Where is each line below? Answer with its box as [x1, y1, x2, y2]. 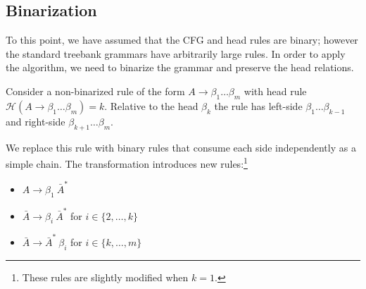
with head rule [244, 83, 307, 98]
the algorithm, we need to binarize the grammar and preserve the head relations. [6, 60, 354, 75]
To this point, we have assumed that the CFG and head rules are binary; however [6, 32, 358, 47]
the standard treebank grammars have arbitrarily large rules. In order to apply [6, 46, 346, 61]
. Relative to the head [104, 98, 198, 113]
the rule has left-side [214, 98, 303, 113]
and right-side [6, 113, 65, 128]
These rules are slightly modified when [22, 269, 189, 284]
